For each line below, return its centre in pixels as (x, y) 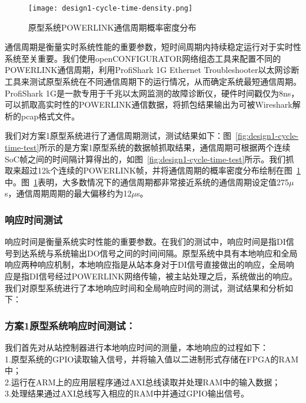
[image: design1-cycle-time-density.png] (111, 8)
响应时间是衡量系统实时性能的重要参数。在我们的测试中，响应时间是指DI (145, 242)
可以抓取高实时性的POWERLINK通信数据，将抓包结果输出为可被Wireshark (149, 104)
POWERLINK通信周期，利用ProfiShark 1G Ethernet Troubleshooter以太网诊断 (152, 70)
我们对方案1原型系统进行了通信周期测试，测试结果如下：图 (118, 136)
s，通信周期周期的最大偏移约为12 (68, 193)
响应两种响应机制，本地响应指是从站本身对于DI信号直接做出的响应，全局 (145, 264)
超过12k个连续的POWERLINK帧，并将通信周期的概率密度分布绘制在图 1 (161, 170)
